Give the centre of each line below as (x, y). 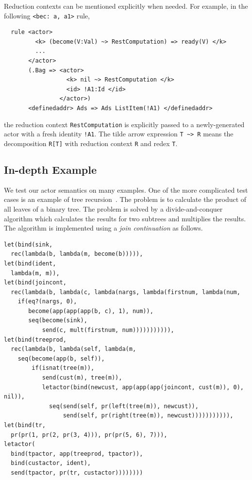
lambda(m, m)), (35, 273)
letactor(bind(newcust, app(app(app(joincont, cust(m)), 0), (143, 387)
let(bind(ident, (30, 263)
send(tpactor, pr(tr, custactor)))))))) (77, 472)
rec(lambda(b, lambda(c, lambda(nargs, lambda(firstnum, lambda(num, (126, 292)
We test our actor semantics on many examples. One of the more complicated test (126, 190)
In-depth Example (50, 169)
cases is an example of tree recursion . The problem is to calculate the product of (125, 199)
